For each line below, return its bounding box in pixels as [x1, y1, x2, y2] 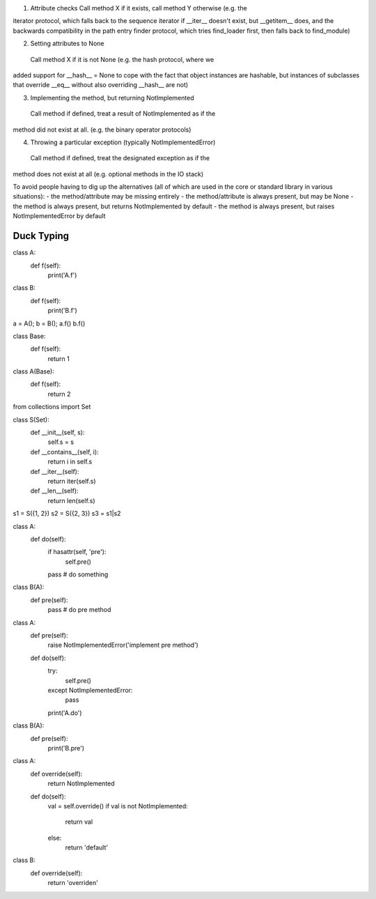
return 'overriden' [47, 879, 99, 887]
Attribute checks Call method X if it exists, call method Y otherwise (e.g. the [30, 4, 247, 12]
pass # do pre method [47, 606, 111, 614]
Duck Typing [13, 230, 70, 242]
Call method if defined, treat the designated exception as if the [30, 154, 210, 162]
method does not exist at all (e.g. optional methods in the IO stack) [13, 169, 204, 178]
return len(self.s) [47, 496, 95, 505]
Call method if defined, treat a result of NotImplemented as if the [30, 109, 216, 118]
